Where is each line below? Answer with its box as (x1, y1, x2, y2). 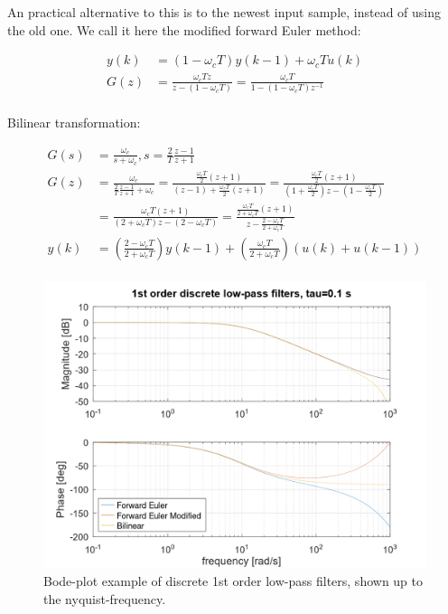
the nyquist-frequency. (43, 589, 166, 608)
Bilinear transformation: (7, 113, 141, 132)
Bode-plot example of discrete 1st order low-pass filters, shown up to (43, 571, 423, 590)
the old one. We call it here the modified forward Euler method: (7, 20, 361, 39)
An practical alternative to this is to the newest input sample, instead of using (7, 3, 442, 21)
